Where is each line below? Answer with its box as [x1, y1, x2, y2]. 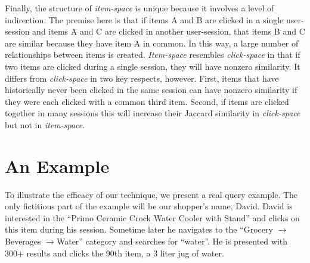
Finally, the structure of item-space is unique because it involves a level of [5, 2, 274, 14]
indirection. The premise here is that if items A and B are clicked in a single [5, 13, 284, 26]
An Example [5, 153, 110, 178]
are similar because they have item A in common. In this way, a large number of [5, 36, 299, 49]
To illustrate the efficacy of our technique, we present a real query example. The [5, 188, 298, 200]
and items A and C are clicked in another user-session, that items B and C [32, 25, 305, 38]
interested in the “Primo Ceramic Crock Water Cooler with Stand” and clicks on [5, 211, 300, 224]
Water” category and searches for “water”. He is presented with [56, 235, 288, 247]
